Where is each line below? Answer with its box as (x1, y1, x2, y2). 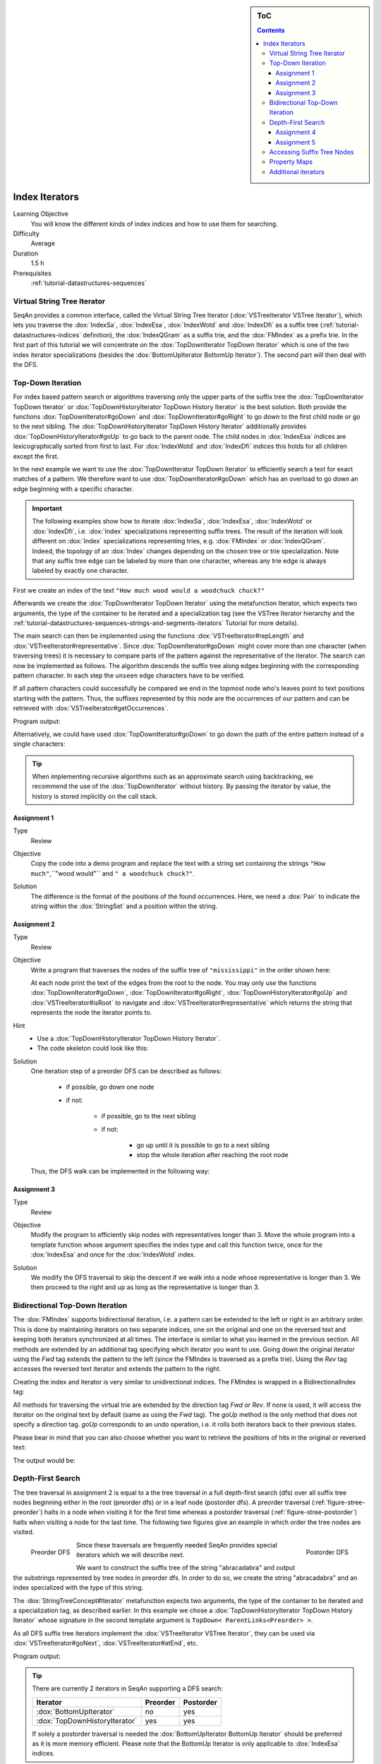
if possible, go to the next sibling (101, 1112, 196, 1120)
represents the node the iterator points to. (30, 1008, 152, 1017)
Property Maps (269, 157, 313, 166)
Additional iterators (269, 167, 325, 176)
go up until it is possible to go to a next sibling (136, 1141, 270, 1149)
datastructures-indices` (13, 330, 82, 339)
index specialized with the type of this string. (13, 1583, 144, 1592)
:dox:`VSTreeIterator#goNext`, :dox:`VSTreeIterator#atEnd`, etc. (13, 1639, 198, 1648)
